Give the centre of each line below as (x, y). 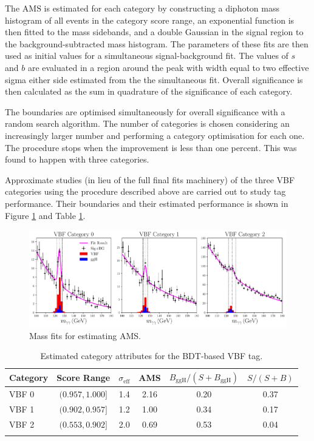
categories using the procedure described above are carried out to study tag (145, 191)
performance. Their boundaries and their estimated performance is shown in (147, 203)
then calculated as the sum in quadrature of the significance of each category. (149, 91)
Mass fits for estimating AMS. (85, 335)
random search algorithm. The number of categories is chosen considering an (147, 123)
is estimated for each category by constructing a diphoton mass (162, 8)
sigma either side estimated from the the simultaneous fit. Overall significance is (154, 79)
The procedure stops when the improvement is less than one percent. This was (151, 147)
